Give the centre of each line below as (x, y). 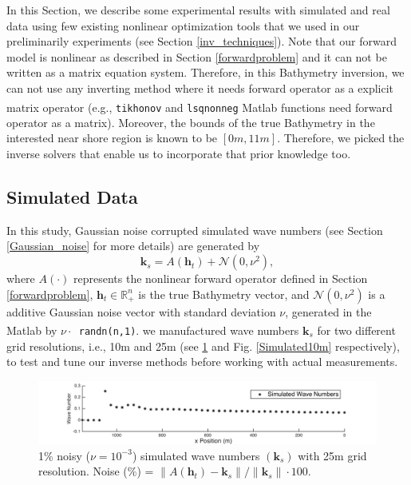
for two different (356, 330)
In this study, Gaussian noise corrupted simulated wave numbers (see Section (195, 230)
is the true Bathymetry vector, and (224, 294)
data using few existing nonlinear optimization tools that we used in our (183, 25)
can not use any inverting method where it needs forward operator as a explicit (200, 87)
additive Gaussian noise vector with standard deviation (141, 311)
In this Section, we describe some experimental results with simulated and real (198, 10)
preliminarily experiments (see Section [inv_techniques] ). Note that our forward (202, 41)
